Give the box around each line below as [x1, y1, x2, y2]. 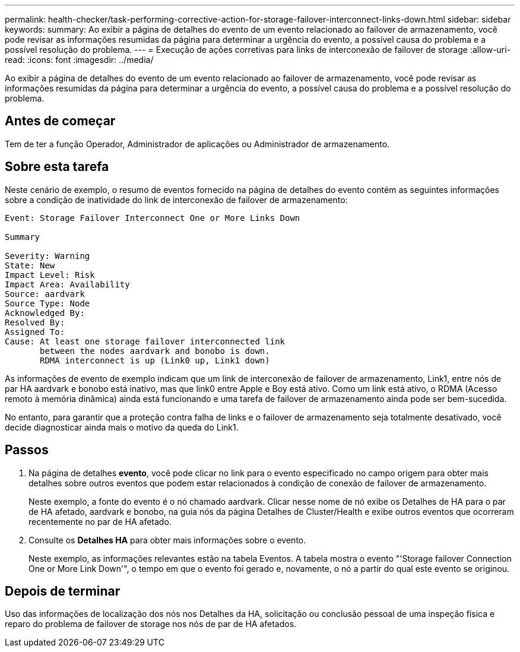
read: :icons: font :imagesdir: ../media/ [5, 55, 154, 65]
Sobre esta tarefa [5, 159, 109, 175]
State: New [5, 260, 55, 270]
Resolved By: [5, 317, 65, 327]
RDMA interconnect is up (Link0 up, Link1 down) [40, 355, 270, 365]
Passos [5, 442, 49, 458]
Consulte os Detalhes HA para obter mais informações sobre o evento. [28, 534, 306, 545]
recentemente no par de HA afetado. [28, 516, 172, 527]
